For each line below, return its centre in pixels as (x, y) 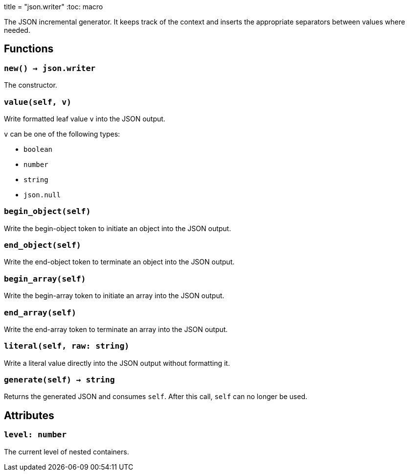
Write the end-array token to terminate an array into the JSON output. (116, 329)
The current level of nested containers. (67, 451)
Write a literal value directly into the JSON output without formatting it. (117, 363)
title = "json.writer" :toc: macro (54, 7)
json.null (42, 195)
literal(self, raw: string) (67, 346)
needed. (17, 30)
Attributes (29, 415)
